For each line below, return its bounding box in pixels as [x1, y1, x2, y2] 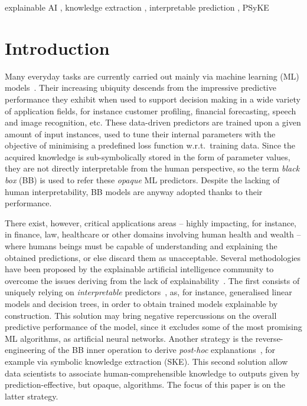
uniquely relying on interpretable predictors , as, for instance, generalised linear [5, 286, 292, 298]
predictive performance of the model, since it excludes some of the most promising [5, 321, 302, 333]
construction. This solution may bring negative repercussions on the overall [5, 309, 277, 321]
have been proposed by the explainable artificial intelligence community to [5, 263, 274, 275]
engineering [5, 344, 46, 356]
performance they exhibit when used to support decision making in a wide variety [5, 93, 301, 105]
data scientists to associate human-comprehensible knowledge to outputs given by [5, 367, 300, 379]
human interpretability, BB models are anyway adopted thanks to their [5, 185, 263, 197]
